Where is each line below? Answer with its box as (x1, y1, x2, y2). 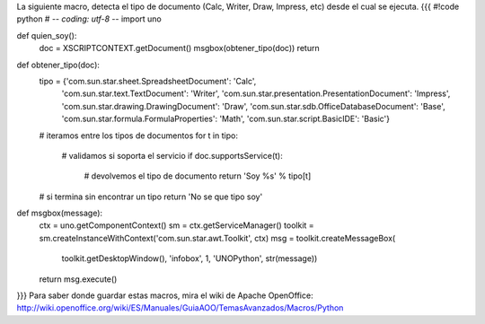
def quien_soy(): (16, 30, 77, 40)
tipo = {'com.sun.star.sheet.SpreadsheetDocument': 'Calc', (39, 75, 257, 86)
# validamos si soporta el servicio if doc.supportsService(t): (61, 150, 283, 161)
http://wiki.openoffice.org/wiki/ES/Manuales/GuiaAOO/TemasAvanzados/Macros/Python (16, 302, 344, 313)
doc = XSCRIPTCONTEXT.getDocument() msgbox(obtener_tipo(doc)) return (39, 43, 320, 54)
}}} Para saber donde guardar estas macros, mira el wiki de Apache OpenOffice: (16, 290, 313, 301)
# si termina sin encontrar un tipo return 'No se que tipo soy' (39, 191, 263, 202)
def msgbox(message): (16, 207, 103, 219)
